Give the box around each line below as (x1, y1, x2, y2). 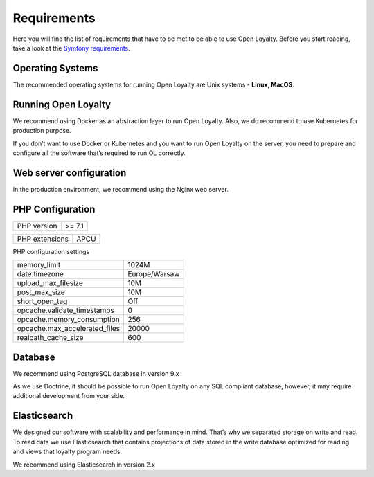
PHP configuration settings (12, 247, 90, 255)
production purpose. (12, 127, 72, 135)
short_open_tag (17, 296, 68, 306)
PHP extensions (17, 234, 69, 244)
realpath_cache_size (17, 333, 84, 343)
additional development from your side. (12, 392, 125, 400)
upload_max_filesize (17, 278, 83, 288)
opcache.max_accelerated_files (17, 324, 121, 334)
